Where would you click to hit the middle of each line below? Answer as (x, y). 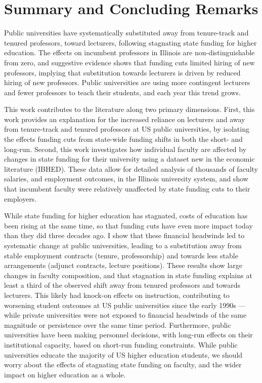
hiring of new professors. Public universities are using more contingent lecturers (127, 82)
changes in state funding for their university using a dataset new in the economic (129, 159)
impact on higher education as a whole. (65, 374)
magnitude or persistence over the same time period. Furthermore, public (118, 324)
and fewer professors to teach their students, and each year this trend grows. (122, 92)
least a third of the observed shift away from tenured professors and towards (122, 285)
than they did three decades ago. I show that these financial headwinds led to (124, 235)
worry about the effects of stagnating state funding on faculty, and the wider (123, 365)
